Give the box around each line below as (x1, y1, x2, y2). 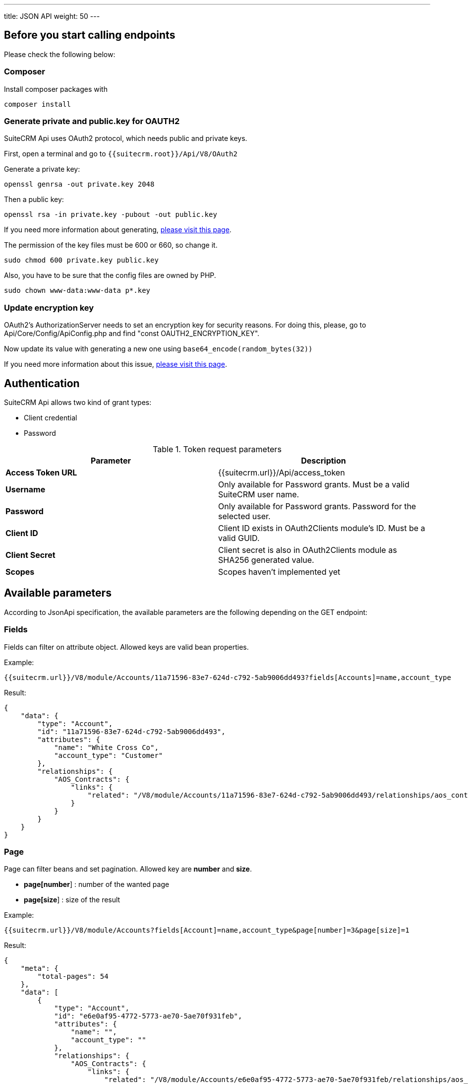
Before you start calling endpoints (4, 29, 175, 42)
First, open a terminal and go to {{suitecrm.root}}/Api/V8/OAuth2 (4, 149, 237, 158)
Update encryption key (4, 302, 94, 313)
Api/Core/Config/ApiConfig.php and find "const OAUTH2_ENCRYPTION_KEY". (4, 329, 260, 338)
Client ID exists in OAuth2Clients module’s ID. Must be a (218, 523, 425, 533)
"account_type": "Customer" (54, 751, 163, 759)
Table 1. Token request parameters (153, 444, 282, 454)
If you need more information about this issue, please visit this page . (4, 360, 227, 369)
